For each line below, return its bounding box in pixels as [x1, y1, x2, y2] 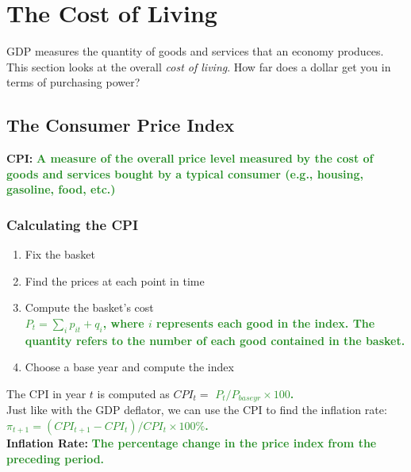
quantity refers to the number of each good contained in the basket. [25, 332, 405, 348]
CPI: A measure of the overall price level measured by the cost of [6, 150, 374, 167]
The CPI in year [6, 385, 86, 401]
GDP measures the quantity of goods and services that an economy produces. [6, 43, 384, 59]
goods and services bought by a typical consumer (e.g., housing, [6, 165, 363, 182]
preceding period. [6, 450, 105, 466]
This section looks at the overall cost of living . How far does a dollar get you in [6, 58, 391, 75]
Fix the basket [25, 246, 95, 263]
